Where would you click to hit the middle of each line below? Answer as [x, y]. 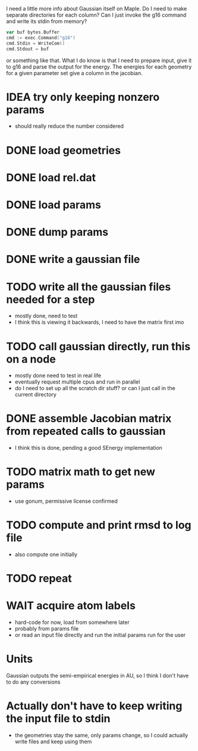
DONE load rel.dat [51, 177]
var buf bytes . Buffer [33, 32]
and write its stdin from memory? [47, 21]
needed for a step [51, 299]
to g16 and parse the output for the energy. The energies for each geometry [99, 67]
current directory [35, 395]
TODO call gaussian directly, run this [98, 346]
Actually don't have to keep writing [94, 706]
